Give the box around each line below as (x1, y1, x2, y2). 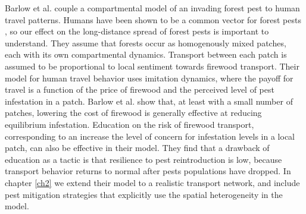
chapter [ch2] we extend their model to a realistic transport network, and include (5, 176, 300, 188)
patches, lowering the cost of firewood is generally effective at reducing (5, 106, 262, 119)
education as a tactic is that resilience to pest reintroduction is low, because (5, 153, 282, 165)
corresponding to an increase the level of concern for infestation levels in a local (5, 130, 295, 142)
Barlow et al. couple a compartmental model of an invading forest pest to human (5, 2, 300, 14)
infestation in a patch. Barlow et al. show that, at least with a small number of (5, 95, 293, 107)
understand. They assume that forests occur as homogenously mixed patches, (5, 36, 286, 49)
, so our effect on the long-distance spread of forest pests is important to (5, 25, 269, 37)
